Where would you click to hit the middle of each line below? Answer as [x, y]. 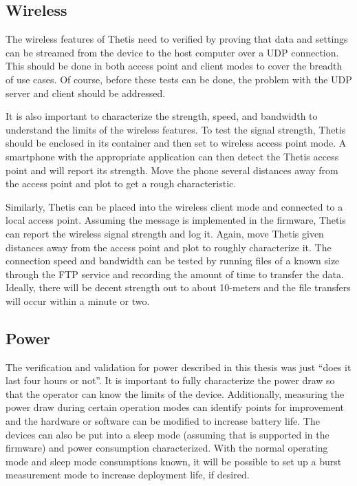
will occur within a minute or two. [78, 300]
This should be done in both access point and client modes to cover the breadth [174, 66]
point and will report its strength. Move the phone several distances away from [172, 170]
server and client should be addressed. [86, 93]
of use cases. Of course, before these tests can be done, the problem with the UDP [179, 79]
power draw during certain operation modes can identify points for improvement [175, 407]
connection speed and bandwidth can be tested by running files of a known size [173, 261]
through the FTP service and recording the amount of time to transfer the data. [175, 274]
